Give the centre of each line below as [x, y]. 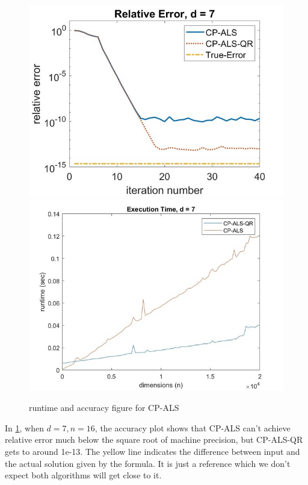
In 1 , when [24, 427]
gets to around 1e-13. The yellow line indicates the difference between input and [152, 451]
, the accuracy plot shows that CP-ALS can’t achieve [192, 427]
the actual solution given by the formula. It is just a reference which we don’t [148, 463]
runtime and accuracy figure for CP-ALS [104, 408]
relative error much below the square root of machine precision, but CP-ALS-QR [154, 440]
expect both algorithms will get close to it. [83, 475]
